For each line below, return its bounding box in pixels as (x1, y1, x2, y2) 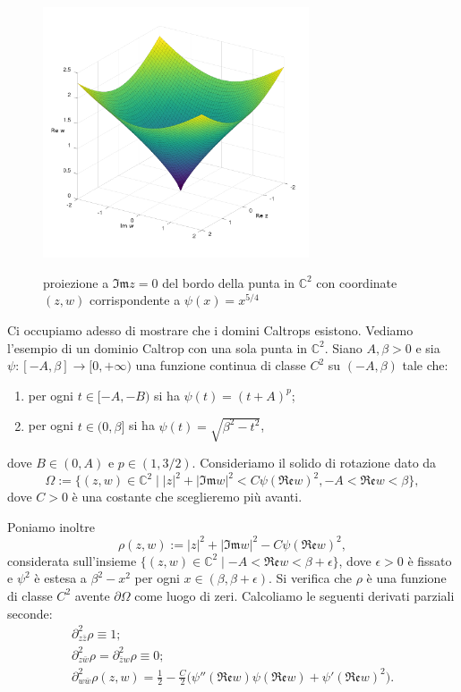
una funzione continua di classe (135, 356, 306, 375)
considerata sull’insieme (7, 551, 137, 570)
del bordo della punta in (162, 273, 295, 291)
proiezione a (43, 273, 109, 291)
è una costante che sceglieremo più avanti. (72, 487, 303, 506)
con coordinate (316, 273, 397, 291)
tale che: (402, 356, 448, 375)
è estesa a (34, 569, 87, 587)
